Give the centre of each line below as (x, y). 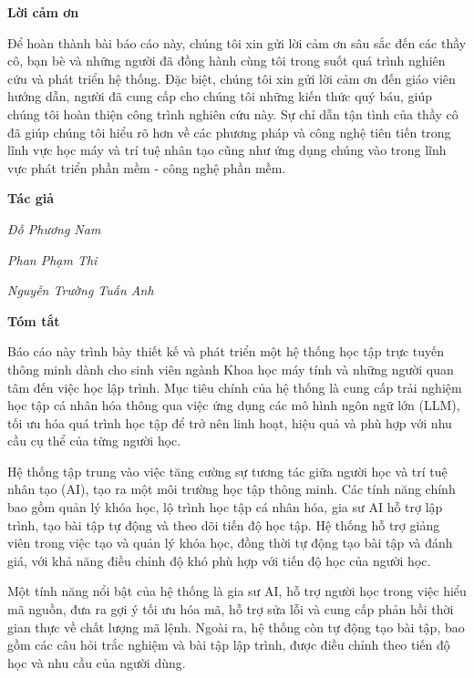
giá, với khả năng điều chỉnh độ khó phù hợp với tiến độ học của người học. (219, 560)
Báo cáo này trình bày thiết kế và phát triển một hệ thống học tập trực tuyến (226, 351)
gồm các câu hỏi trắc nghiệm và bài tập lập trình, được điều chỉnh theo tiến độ (229, 645)
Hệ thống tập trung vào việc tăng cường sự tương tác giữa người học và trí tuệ (227, 471)
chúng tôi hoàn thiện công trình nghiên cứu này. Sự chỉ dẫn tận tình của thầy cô (233, 113)
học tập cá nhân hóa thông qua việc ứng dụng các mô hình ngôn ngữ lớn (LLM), (234, 405)
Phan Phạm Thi (52, 259)
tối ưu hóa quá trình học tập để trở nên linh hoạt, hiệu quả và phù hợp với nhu (230, 422)
